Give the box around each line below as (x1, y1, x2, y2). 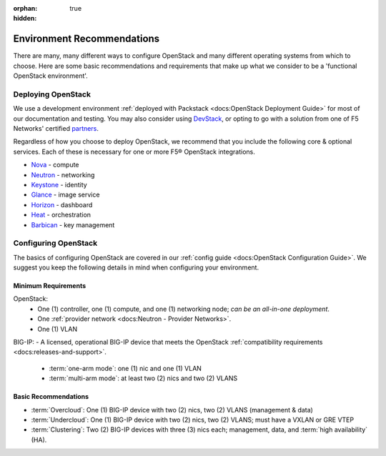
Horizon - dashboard (31, 200, 93, 209)
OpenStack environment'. (13, 71, 89, 80)
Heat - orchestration (31, 211, 91, 219)
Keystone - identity (31, 180, 87, 189)
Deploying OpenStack (13, 89, 91, 99)
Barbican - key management (31, 220, 115, 229)
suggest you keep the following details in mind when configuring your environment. (13, 263, 259, 272)
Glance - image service (31, 190, 100, 199)
